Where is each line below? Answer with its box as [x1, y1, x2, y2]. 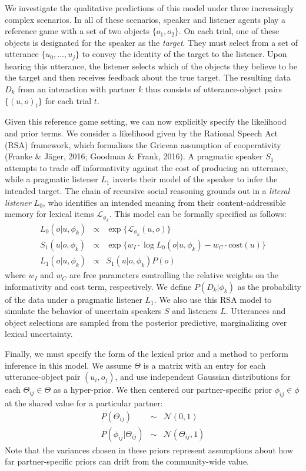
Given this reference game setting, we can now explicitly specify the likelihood [5, 115, 287, 128]
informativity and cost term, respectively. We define [5, 280, 192, 292]
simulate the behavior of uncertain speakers [5, 305, 162, 317]
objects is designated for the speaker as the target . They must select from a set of [5, 36, 298, 48]
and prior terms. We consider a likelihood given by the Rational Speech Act [5, 127, 278, 139]
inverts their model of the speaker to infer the [112, 173, 278, 185]
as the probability [237, 280, 301, 292]
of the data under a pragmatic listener [5, 293, 142, 305]
